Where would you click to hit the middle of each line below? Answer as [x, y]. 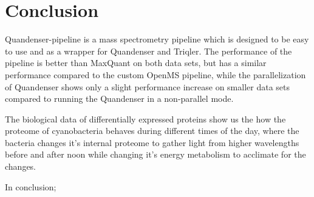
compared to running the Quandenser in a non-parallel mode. [119, 98]
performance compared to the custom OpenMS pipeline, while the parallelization [155, 74]
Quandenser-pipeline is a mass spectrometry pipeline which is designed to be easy [157, 39]
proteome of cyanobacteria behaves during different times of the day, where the [152, 131]
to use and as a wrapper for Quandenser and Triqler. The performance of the [148, 51]
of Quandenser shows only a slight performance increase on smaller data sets [147, 86]
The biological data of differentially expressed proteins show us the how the [145, 119]
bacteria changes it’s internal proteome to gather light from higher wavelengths [152, 142]
